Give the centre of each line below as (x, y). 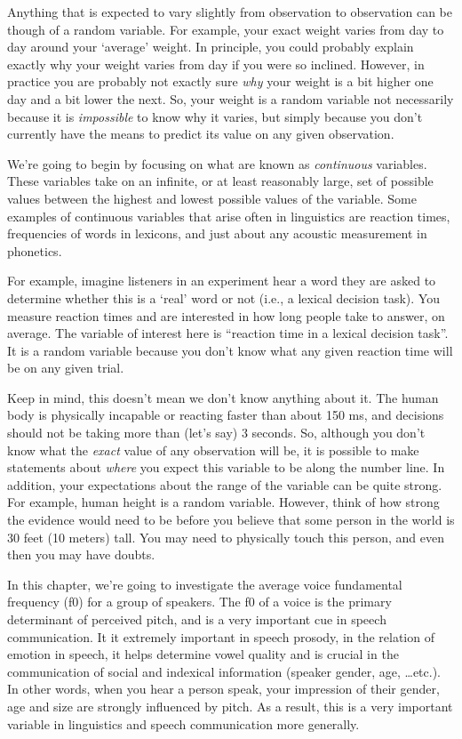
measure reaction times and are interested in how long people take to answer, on (226, 315)
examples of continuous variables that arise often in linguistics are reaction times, (229, 216)
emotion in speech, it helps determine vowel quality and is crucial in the (203, 654)
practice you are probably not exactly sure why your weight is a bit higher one (220, 81)
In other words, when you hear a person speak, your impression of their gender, (223, 689)
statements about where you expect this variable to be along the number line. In (226, 467)
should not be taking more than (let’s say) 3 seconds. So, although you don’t (216, 433)
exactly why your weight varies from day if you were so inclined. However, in (216, 64)
